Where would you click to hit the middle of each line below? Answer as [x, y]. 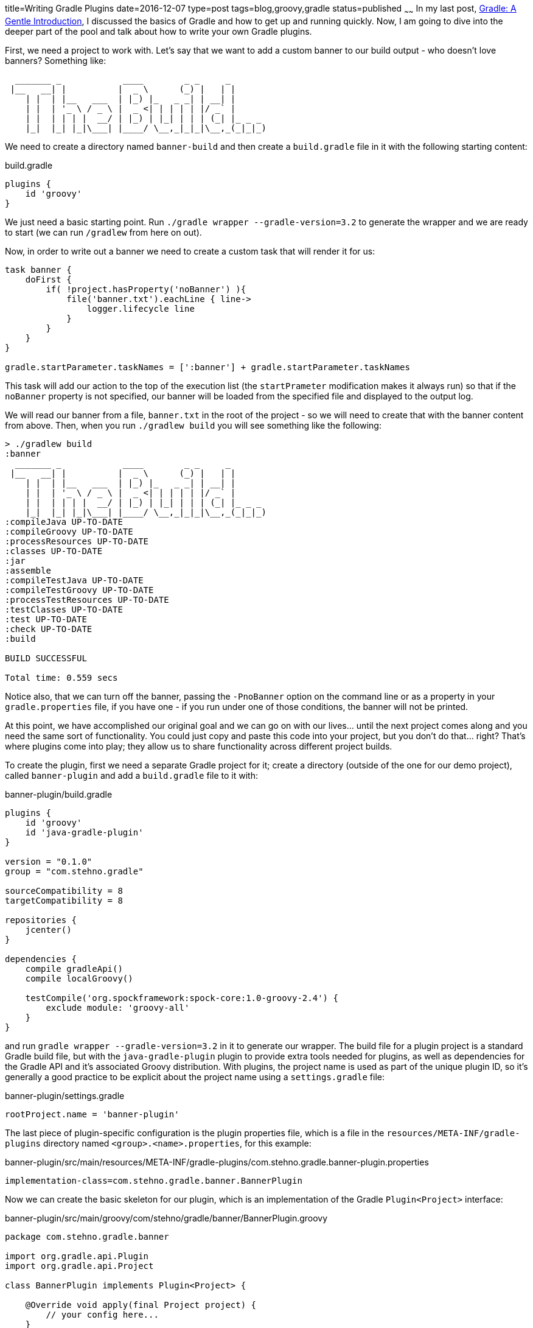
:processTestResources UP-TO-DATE [87, 599]
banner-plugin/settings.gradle [65, 1095]
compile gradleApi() [74, 968]
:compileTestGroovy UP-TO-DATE [79, 590]
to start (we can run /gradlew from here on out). [103, 232]
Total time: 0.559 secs [61, 677]
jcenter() [48, 929]
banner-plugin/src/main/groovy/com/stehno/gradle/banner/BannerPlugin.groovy [166, 1218]
